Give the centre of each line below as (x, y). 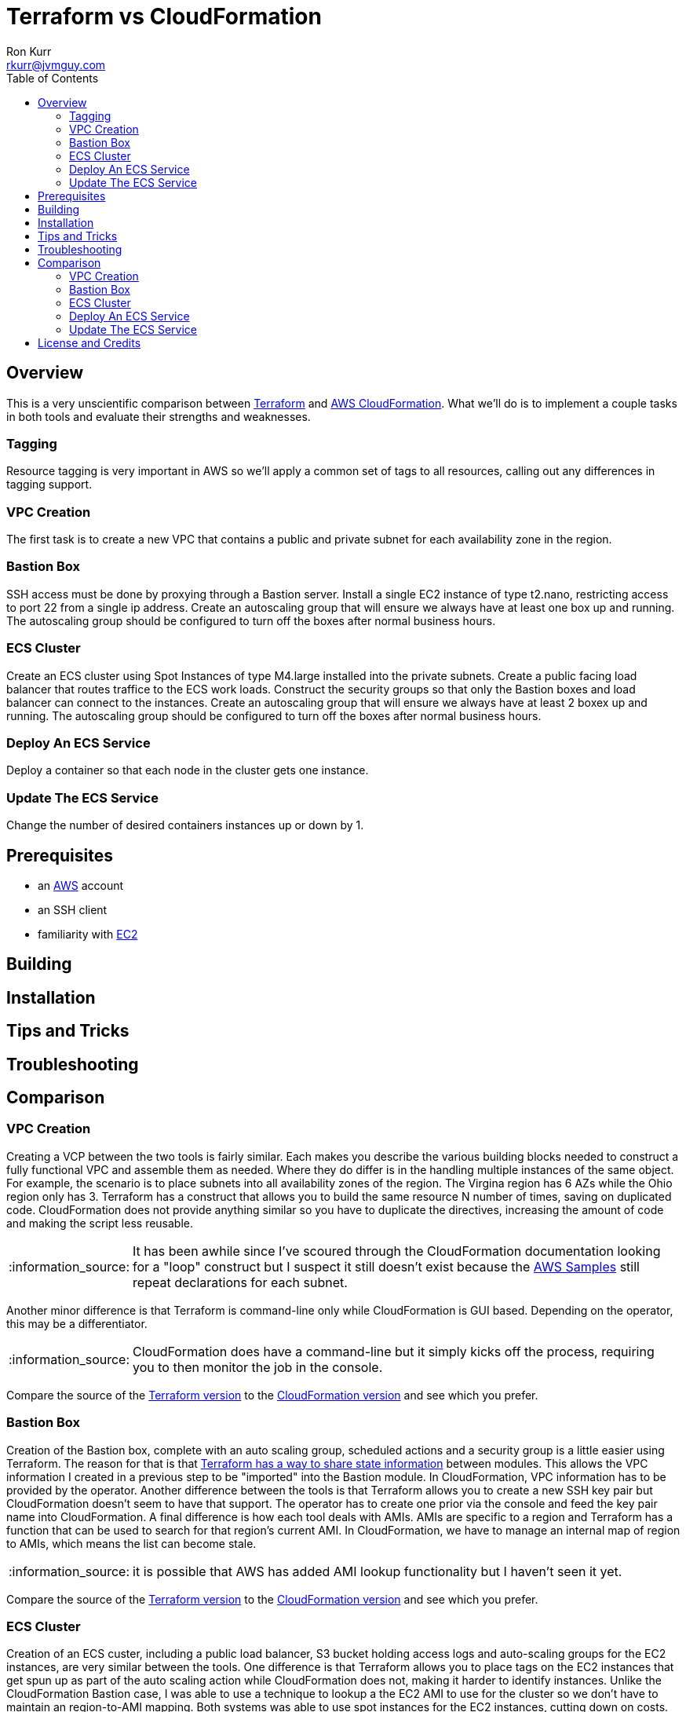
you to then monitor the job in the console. (258, 1367)
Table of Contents (53, 78)
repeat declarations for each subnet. (240, 1282)
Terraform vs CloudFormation (164, 16)
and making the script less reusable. (100, 1223)
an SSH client (73, 909)
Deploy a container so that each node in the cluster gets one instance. (188, 770)
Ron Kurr (29, 51)
